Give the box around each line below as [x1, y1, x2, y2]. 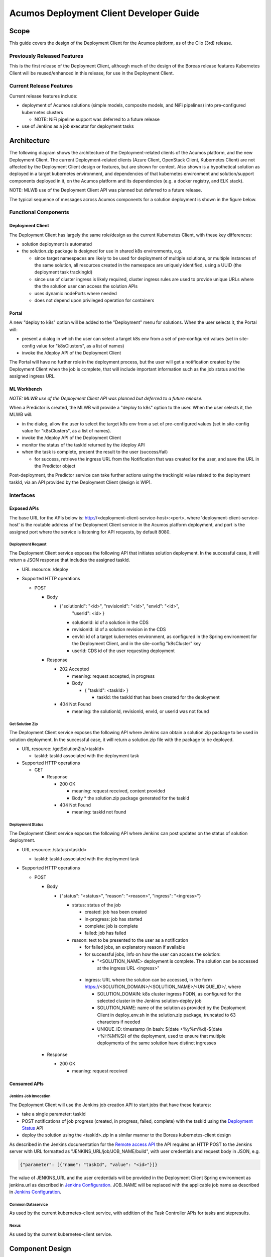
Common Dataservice [9, 1202, 48, 1207]
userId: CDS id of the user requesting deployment [72, 648, 175, 654]
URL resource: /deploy [22, 566, 69, 572]
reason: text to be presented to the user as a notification [72, 937, 188, 943]
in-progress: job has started [84, 916, 143, 922]
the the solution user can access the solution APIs [34, 283, 138, 289]
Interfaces [9, 492, 35, 499]
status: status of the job [72, 902, 121, 908]
